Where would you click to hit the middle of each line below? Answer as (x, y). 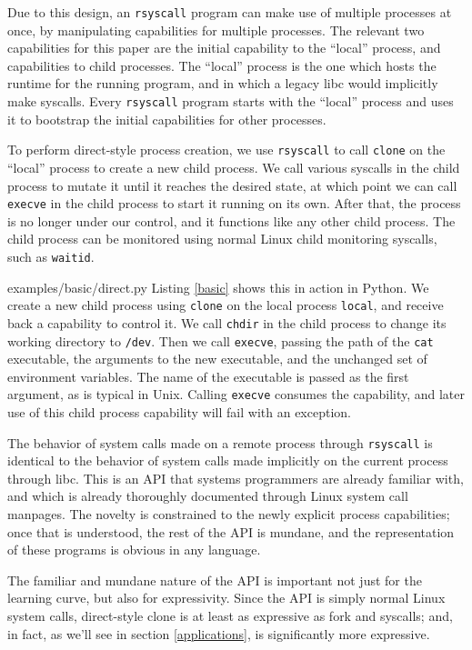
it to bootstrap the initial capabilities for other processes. (167, 119)
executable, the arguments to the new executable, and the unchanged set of (217, 359)
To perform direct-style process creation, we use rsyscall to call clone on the (226, 150)
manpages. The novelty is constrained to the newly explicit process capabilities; (229, 514)
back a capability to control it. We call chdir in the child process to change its (227, 322)
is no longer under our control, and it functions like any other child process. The (231, 220)
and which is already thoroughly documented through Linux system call (208, 496)
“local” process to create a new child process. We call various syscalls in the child (234, 167)
